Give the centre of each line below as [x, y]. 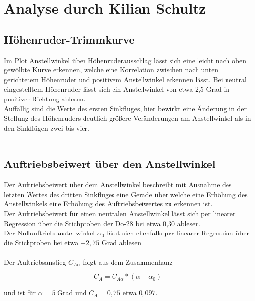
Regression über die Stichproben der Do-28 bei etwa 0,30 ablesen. [102, 223]
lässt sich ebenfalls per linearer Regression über [178, 233]
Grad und [72, 292]
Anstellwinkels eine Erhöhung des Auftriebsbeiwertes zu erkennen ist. [108, 204]
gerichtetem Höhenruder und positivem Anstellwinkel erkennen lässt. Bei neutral [125, 79]
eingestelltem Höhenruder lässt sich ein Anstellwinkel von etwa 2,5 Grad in [117, 89]
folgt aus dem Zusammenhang [128, 261]
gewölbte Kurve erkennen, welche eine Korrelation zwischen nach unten [111, 70]
